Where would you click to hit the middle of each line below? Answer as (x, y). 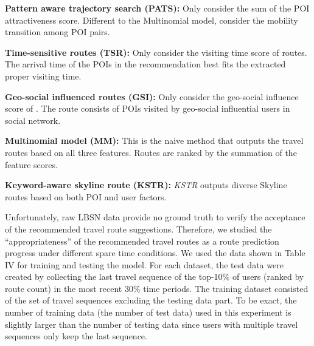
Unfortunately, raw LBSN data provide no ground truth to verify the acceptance (155, 217)
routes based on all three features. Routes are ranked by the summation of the (151, 152)
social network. (33, 120)
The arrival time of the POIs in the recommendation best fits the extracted (145, 64)
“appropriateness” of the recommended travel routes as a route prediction (142, 241)
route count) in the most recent (64, 288)
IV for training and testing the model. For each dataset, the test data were (144, 264)
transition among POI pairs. (58, 32)
